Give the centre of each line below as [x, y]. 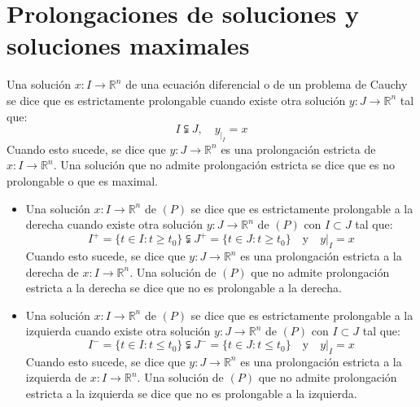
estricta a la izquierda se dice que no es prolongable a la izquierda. [191, 394]
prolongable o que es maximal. [83, 181]
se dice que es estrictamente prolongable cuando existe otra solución [176, 100]
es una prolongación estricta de [298, 149]
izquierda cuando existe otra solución [118, 331]
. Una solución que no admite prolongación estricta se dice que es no [224, 165]
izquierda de [56, 377]
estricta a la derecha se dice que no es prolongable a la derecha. [184, 288]
